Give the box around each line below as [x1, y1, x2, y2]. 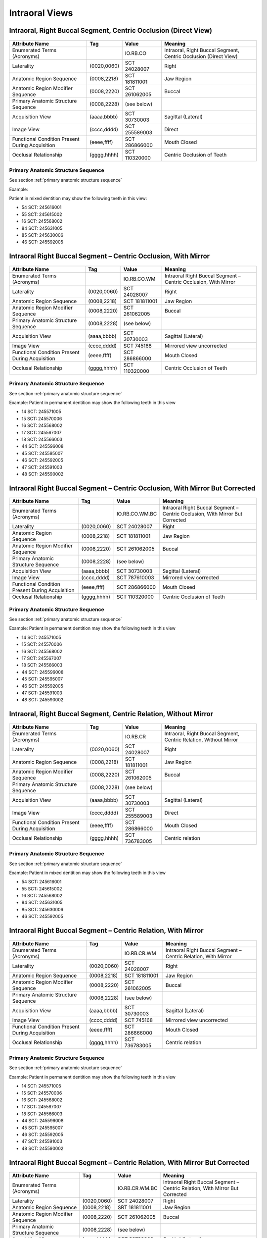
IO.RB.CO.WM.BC [116, 511, 157, 517]
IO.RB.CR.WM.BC [117, 1185, 158, 1192]
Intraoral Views [9, 7, 73, 18]
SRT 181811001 [117, 1204, 151, 1211]
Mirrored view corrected [162, 574, 220, 581]
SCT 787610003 [116, 574, 154, 581]
